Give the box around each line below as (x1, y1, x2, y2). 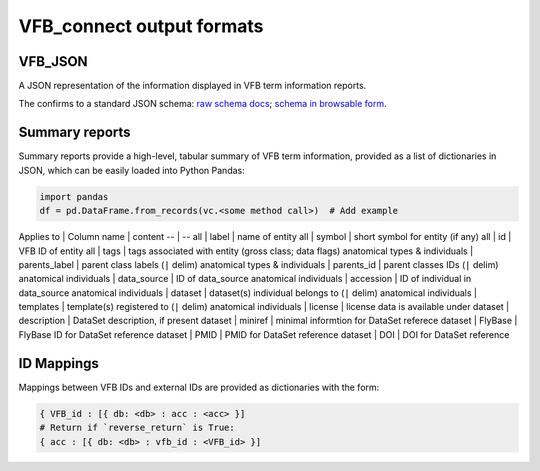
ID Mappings (18, 355, 100, 372)
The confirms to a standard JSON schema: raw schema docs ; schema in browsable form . (18, 98, 387, 110)
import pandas (39, 191, 109, 202)
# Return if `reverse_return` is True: (39, 422, 235, 434)
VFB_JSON (18, 53, 89, 70)
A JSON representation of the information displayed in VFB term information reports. (18, 80, 367, 92)
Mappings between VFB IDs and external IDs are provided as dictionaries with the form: (18, 381, 380, 393)
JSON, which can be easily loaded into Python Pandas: (18, 164, 245, 176)
